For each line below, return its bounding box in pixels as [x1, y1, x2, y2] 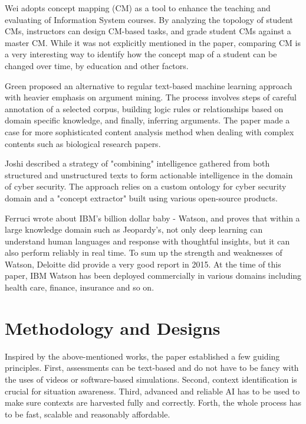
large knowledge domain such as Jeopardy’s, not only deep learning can [5, 223, 263, 236]
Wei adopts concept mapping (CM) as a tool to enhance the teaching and [5, 2, 271, 14]
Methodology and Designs [5, 315, 221, 340]
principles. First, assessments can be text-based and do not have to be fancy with [5, 361, 299, 374]
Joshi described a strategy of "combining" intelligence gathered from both [5, 157, 270, 169]
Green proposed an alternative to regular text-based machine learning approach [5, 79, 292, 92]
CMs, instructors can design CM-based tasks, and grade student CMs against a [5, 25, 291, 37]
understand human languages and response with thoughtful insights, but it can [5, 234, 290, 247]
